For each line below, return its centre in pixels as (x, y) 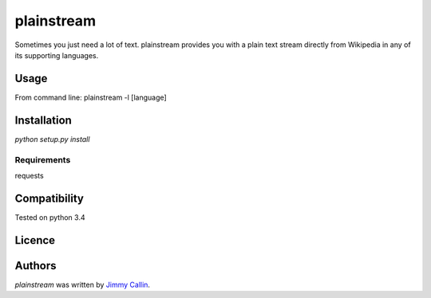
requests (29, 175)
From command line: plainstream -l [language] (91, 97)
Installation (43, 120)
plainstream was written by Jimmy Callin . (83, 284)
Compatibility (49, 198)
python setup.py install (52, 139)
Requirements (43, 159)
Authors (36, 266)
